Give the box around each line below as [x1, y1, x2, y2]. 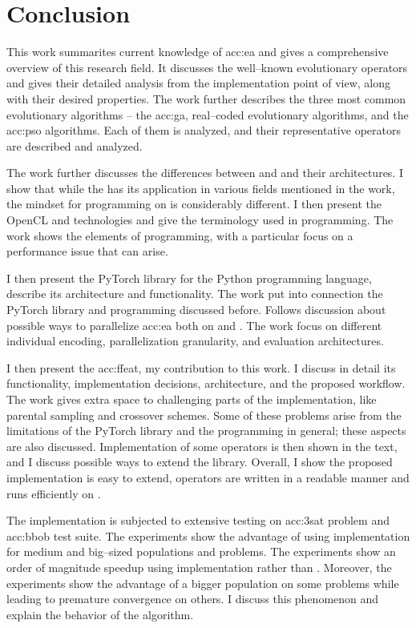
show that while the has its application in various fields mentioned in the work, [6, 179, 395, 196]
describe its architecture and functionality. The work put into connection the [6, 285, 383, 302]
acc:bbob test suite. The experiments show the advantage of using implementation [6, 527, 410, 544]
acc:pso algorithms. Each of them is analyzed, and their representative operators [6, 122, 401, 139]
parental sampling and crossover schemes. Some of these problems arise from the [6, 406, 402, 423]
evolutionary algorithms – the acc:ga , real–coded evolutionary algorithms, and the [6, 106, 409, 123]
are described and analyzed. [6, 137, 143, 154]
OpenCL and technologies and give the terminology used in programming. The [6, 211, 394, 228]
